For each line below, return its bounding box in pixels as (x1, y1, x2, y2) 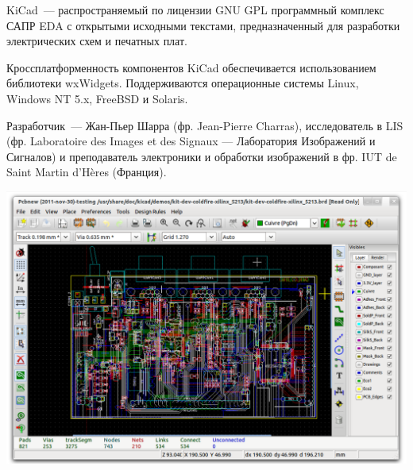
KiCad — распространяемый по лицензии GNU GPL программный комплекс (6, 2, 384, 17)
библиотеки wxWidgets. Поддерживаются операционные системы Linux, (6, 75, 359, 91)
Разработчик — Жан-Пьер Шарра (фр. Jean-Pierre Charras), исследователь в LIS (6, 117, 403, 133)
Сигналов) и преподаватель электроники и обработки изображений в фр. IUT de (6, 148, 397, 164)
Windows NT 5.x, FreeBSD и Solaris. (6, 90, 188, 106)
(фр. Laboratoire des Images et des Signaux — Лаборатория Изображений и (6, 133, 376, 149)
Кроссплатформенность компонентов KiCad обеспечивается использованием (6, 59, 376, 75)
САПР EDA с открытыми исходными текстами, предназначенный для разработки (6, 17, 400, 33)
